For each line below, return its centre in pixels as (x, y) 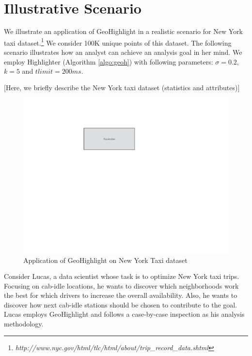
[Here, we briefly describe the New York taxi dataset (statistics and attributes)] (122, 87)
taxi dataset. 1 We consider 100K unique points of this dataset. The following (118, 42)
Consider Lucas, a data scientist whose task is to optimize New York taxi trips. (122, 276)
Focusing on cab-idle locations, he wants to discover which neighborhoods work (121, 285)
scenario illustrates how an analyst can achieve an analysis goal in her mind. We (123, 52)
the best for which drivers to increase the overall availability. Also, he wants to (121, 295)
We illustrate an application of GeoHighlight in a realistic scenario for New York (123, 31)
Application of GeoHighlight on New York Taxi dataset (105, 260)
